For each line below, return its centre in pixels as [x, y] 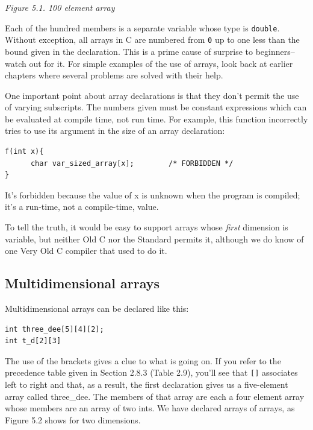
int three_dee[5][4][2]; [54, 329]
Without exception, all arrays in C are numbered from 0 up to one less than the [152, 40]
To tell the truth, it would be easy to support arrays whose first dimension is [147, 227]
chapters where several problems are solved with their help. [114, 75]
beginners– [275, 51]
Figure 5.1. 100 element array [60, 7]
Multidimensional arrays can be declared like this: [97, 308]
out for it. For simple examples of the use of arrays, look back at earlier [161, 63]
